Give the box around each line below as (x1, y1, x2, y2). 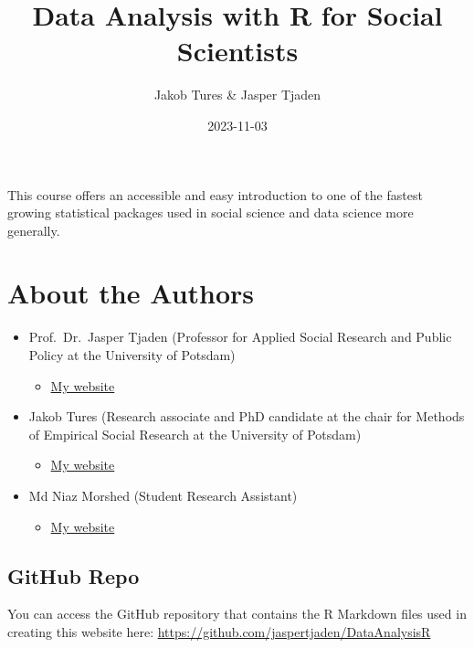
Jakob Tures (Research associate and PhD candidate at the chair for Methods (28, 407, 465, 426)
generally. (7, 220, 60, 239)
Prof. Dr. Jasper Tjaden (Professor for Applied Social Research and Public (28, 327, 452, 346)
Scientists (176, 32, 299, 69)
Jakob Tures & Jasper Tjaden (153, 85, 321, 104)
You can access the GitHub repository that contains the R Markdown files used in (7, 604, 467, 623)
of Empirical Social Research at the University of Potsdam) (28, 424, 362, 443)
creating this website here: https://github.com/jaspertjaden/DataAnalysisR (7, 621, 431, 641)
